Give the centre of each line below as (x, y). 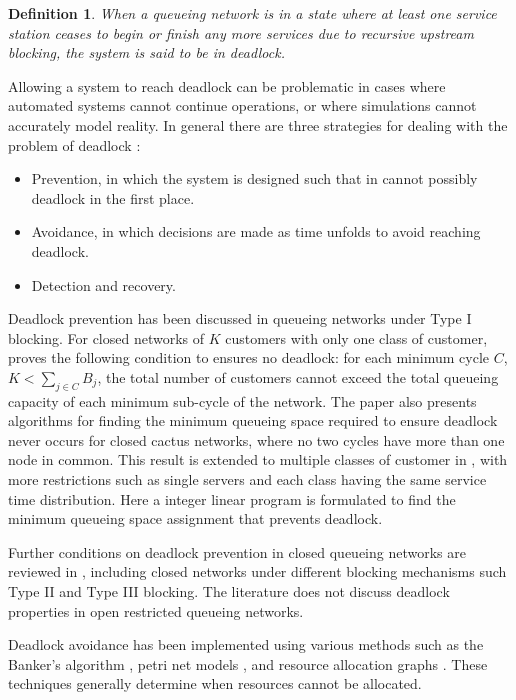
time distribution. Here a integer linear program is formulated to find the (232, 498)
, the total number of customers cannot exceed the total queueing (298, 376)
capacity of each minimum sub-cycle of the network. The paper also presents (242, 400)
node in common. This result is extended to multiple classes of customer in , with (258, 459)
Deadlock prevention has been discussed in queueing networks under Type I (240, 318)
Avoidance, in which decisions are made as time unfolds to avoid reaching (256, 231)
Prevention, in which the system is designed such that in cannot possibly (254, 178)
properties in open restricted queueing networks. (156, 610)
